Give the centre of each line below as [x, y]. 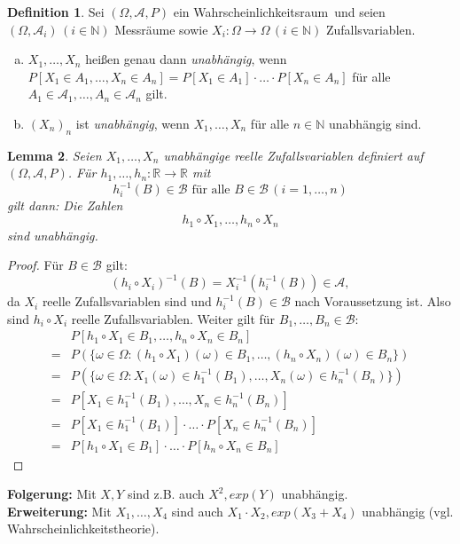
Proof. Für [35, 265]
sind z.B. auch [166, 494]
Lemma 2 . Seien [55, 155]
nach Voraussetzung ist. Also [373, 301]
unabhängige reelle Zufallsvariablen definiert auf [293, 155]
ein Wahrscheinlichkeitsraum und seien [279, 12]
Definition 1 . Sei [56, 12]
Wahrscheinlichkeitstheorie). [83, 528]
